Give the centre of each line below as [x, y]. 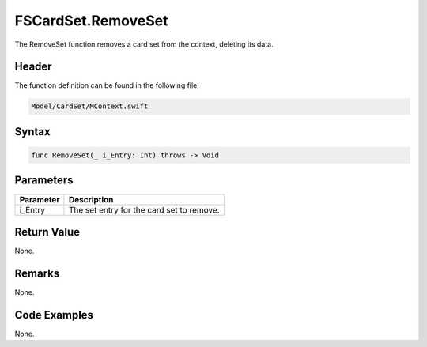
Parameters [44, 181]
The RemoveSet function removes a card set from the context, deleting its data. [144, 44]
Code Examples [54, 315]
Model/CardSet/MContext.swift [90, 106]
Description [91, 199]
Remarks [37, 273]
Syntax [32, 132]
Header [33, 67]
